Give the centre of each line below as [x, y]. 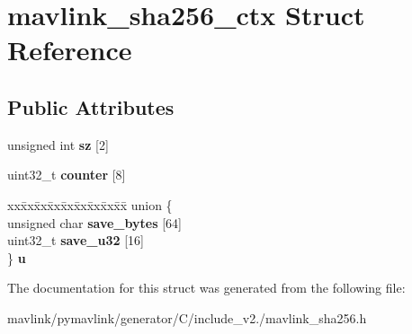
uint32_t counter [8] [67, 175]
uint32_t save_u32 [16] [76, 240]
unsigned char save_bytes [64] [94, 222]
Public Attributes [91, 106]
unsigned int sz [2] [58, 144]
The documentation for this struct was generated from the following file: [206, 288]
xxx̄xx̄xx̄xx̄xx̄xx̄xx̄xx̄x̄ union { [90, 204]
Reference [70, 50]
